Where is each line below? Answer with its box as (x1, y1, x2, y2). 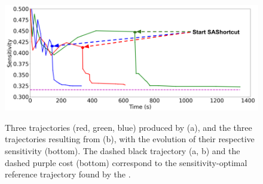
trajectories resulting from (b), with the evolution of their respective (5, 133, 255, 145)
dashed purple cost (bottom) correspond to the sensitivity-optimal (5, 156, 247, 168)
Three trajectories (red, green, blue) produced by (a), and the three (5, 121, 252, 133)
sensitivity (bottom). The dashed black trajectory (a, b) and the (5, 145, 240, 157)
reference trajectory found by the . (5, 168, 131, 180)
